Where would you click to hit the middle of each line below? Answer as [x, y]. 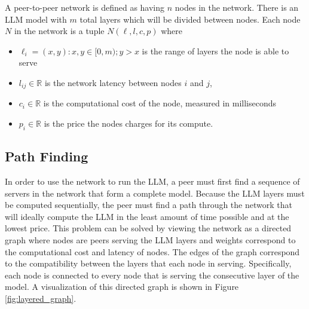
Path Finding [47, 156]
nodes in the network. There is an [237, 7]
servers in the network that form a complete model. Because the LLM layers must [155, 193]
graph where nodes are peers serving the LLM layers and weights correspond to [150, 239]
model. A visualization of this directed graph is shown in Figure [122, 287]
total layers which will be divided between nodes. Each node [190, 19]
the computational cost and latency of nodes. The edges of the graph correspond [152, 251]
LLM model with [36, 19]
